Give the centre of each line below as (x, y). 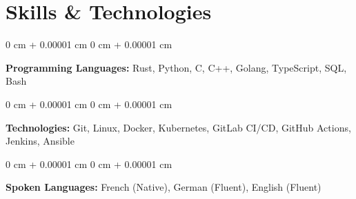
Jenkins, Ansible (40, 141)
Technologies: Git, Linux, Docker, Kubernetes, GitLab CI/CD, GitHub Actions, (178, 127)
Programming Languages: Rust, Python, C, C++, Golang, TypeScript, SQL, (176, 67)
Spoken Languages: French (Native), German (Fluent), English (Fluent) (164, 187)
